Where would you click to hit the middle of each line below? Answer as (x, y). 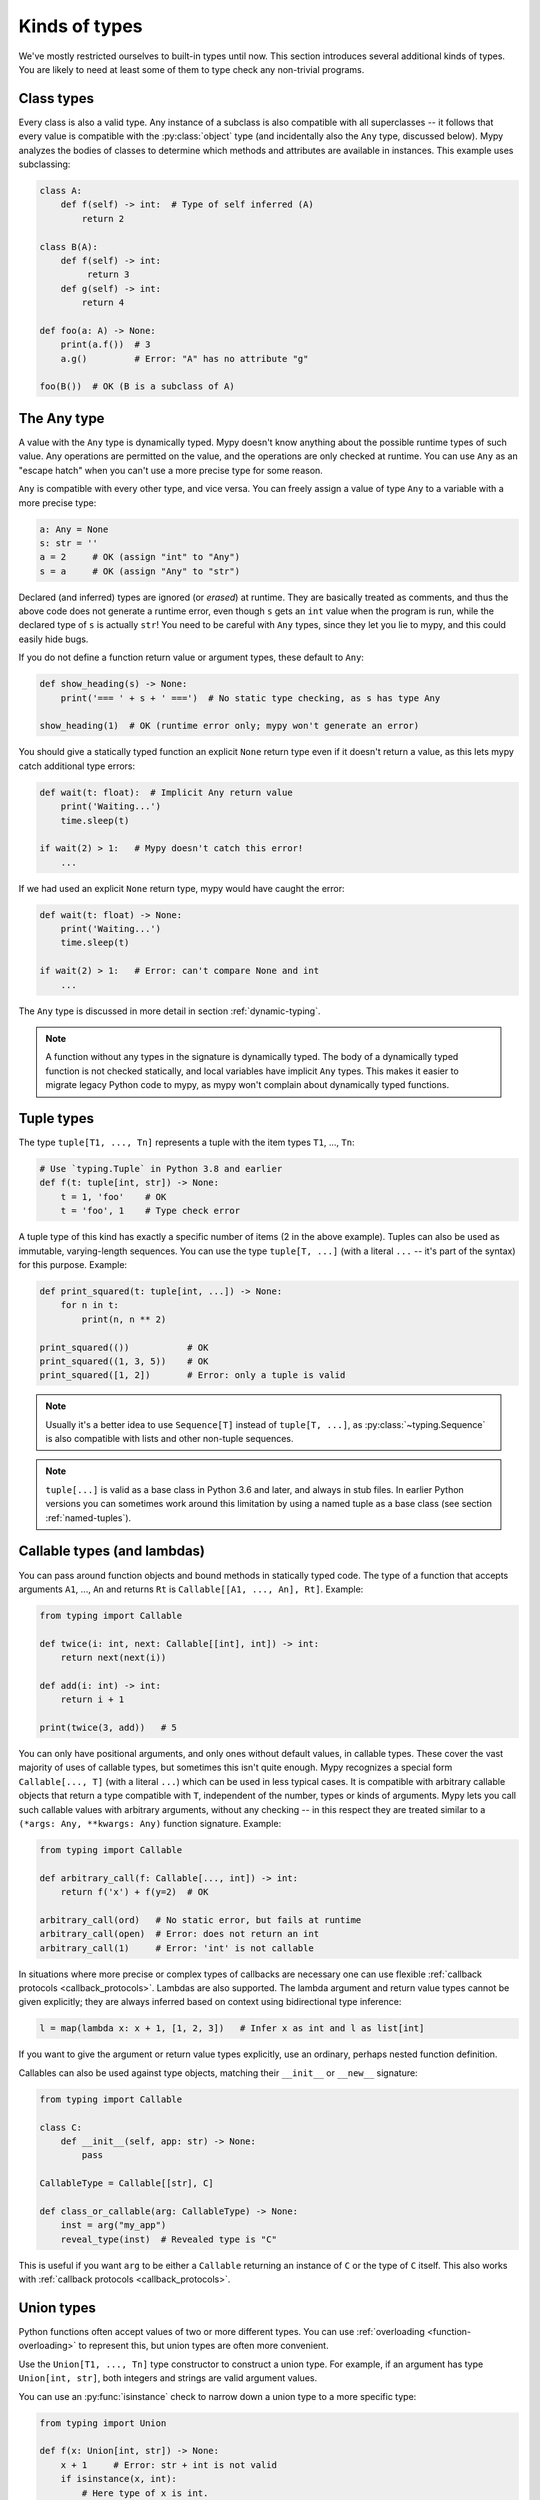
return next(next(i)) (113, 1658)
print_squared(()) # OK (124, 1347)
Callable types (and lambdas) (111, 1551)
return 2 (103, 218)
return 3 (108, 274)
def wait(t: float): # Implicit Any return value (166, 792)
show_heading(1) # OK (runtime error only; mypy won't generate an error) (229, 726)
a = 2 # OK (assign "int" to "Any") (139, 557)
